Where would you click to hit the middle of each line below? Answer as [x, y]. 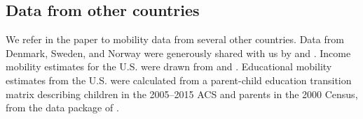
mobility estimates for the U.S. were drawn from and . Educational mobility [169, 66]
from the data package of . [62, 108]
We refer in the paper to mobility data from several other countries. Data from [175, 39]
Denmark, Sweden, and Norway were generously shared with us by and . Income [178, 53]
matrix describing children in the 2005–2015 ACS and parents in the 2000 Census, [182, 94]
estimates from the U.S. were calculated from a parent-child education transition [179, 80]
